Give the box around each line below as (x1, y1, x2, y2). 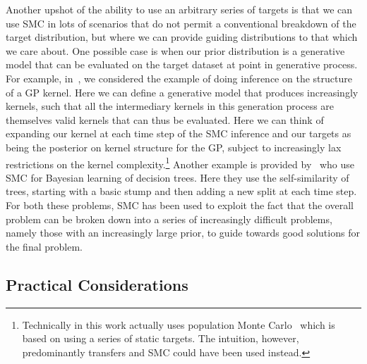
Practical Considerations (6, 273, 188, 295)
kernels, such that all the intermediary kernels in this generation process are (6, 99, 335, 113)
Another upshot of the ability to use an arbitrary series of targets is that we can (6, 2, 353, 16)
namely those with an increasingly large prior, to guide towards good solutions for (6, 225, 360, 240)
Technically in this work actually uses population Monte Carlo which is (22, 317, 335, 332)
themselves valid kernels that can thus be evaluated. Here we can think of (6, 112, 324, 127)
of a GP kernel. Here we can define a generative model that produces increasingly (6, 84, 359, 99)
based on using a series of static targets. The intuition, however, (22, 331, 299, 346)
